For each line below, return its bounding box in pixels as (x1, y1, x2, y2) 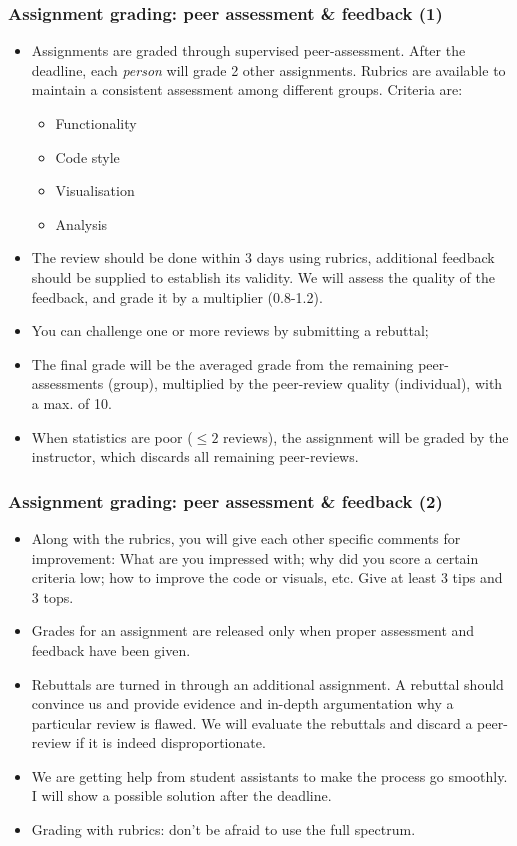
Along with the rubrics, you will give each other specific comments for (31, 527, 461, 548)
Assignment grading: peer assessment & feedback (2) (8, 488, 443, 513)
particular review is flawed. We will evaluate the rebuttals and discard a (31, 712, 473, 733)
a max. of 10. (31, 392, 112, 413)
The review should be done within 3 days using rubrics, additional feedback (31, 247, 495, 268)
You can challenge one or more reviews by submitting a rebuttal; (31, 320, 429, 341)
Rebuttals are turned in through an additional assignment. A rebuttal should (31, 673, 504, 694)
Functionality (55, 113, 137, 133)
